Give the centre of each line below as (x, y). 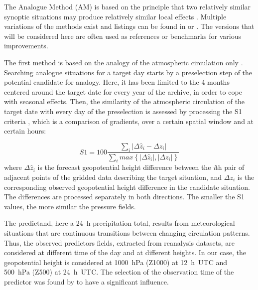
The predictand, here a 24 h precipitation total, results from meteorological (120, 223)
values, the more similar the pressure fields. (70, 206)
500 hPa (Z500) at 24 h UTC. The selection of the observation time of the (119, 272)
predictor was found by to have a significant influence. (86, 281)
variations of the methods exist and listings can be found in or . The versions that (129, 26)
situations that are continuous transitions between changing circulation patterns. (127, 232)
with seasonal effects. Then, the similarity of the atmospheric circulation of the (125, 101)
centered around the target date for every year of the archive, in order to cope (123, 91)
